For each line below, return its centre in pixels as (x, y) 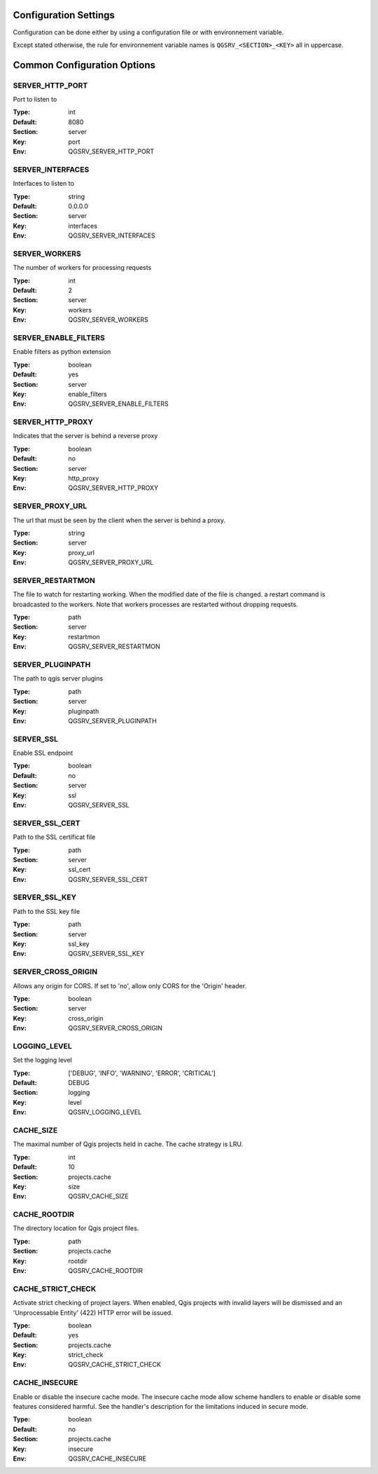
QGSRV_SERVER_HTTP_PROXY (113, 488)
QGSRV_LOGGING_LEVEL (105, 1112)
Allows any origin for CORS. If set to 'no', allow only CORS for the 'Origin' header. (130, 985)
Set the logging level (43, 1060)
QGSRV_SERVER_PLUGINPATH (112, 721)
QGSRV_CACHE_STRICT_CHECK (114, 1365)
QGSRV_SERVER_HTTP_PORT (111, 151)
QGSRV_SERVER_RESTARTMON (114, 647)
